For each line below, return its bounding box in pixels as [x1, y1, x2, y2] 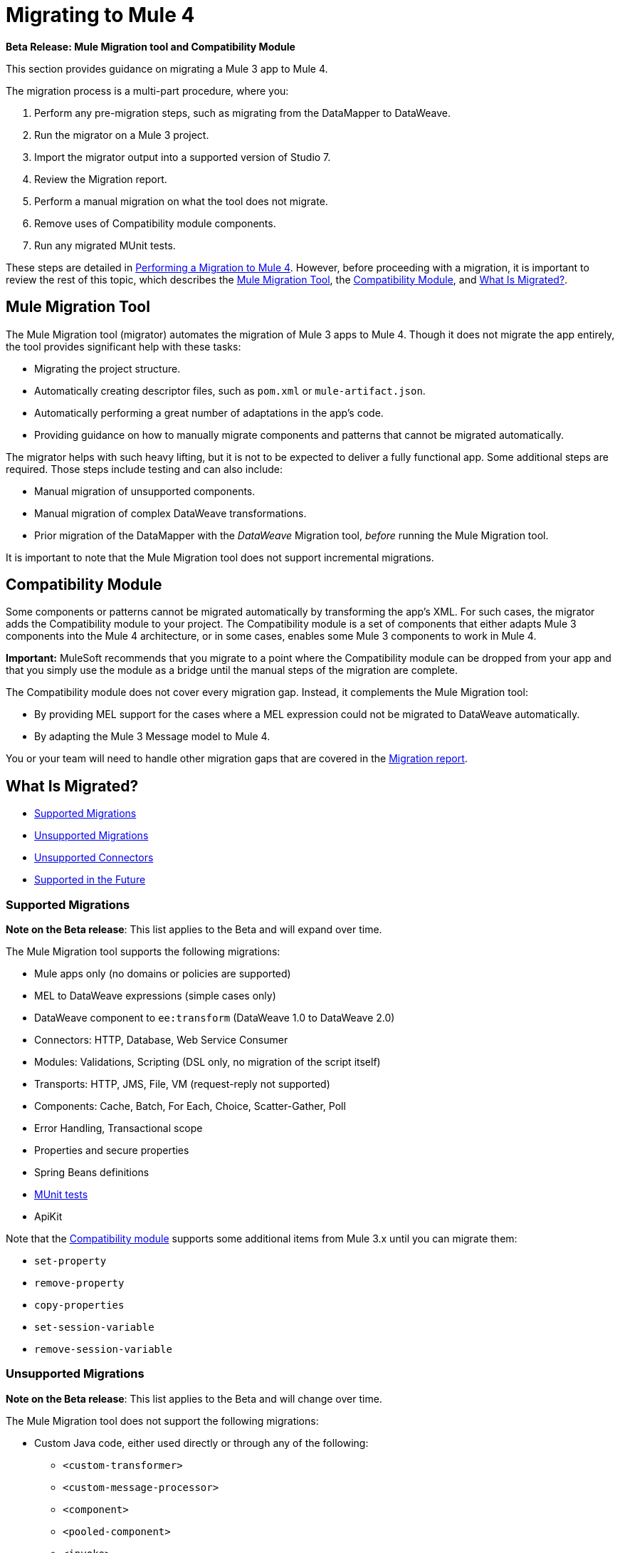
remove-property [34, 1277, 125, 1289]
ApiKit [34, 1210, 63, 1223]
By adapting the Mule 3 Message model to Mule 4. [34, 730, 270, 743]
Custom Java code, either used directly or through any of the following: [34, 1436, 369, 1449]
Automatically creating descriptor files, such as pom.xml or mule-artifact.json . [34, 384, 426, 397]
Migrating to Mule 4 [6, 3, 195, 27]
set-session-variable [34, 1321, 154, 1334]
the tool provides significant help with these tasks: [6, 340, 241, 353]
